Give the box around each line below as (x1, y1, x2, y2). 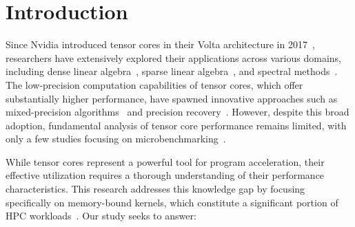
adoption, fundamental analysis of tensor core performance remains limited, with (6, 118, 347, 132)
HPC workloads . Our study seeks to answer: (6, 208, 196, 223)
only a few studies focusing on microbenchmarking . (6, 131, 226, 146)
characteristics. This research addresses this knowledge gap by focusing (6, 182, 305, 196)
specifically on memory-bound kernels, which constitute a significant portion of (6, 195, 338, 209)
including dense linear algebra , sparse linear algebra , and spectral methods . (6, 64, 338, 78)
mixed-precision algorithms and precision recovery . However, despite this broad (6, 105, 349, 119)
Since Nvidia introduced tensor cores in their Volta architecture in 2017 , (6, 37, 315, 52)
